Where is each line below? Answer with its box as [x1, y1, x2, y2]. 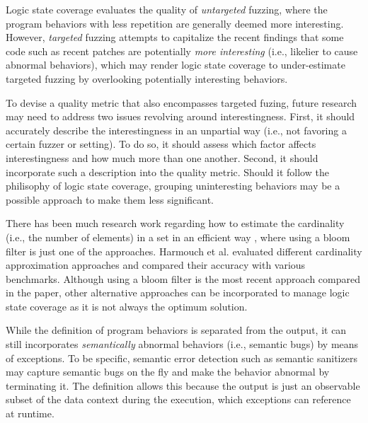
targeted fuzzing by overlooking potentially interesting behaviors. [6, 71, 288, 86]
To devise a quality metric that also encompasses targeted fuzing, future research [6, 95, 357, 110]
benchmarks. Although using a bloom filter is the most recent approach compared [6, 271, 361, 286]
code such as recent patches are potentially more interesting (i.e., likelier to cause [6, 43, 358, 58]
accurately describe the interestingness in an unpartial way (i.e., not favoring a [6, 122, 347, 137]
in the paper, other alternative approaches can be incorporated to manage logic [6, 285, 350, 300]
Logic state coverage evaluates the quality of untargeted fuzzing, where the [6, 2, 328, 16]
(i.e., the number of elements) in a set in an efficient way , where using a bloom [6, 229, 350, 244]
